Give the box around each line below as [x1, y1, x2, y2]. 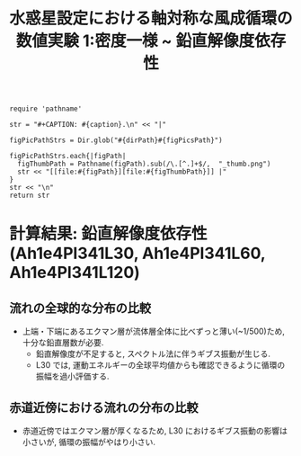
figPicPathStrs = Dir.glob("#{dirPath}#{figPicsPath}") [9, 136, 223, 145]
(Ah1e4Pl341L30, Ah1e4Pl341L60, [9, 244, 266, 264]
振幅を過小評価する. [35, 371, 110, 382]
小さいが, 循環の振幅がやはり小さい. [22, 437, 155, 447]
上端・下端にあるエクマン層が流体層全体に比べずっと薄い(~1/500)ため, [22, 326, 286, 337]
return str [9, 191, 50, 201]
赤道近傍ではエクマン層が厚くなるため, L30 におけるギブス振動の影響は [22, 425, 288, 436]
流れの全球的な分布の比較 [9, 300, 151, 316]
